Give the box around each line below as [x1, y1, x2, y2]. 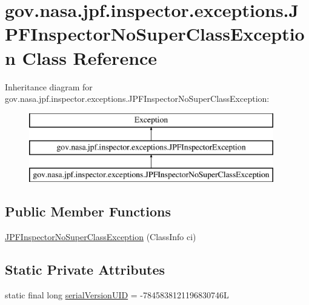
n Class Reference [5, 45, 158, 70]
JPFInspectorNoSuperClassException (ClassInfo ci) [5, 230, 196, 243]
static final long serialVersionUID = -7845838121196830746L [5, 288, 229, 301]
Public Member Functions [5, 202, 171, 221]
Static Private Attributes [5, 260, 165, 278]
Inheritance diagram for [5, 80, 93, 93]
